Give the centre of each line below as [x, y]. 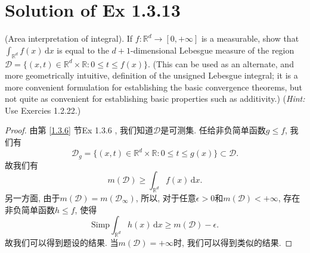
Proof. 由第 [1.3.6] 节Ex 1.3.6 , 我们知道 [79, 130]
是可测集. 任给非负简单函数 [213, 130]
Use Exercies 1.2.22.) [43, 110]
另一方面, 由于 [32, 198]
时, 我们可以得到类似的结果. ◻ [233, 242]
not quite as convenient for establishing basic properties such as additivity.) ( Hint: [155, 99]
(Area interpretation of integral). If [69, 38]
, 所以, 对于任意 [166, 198]
